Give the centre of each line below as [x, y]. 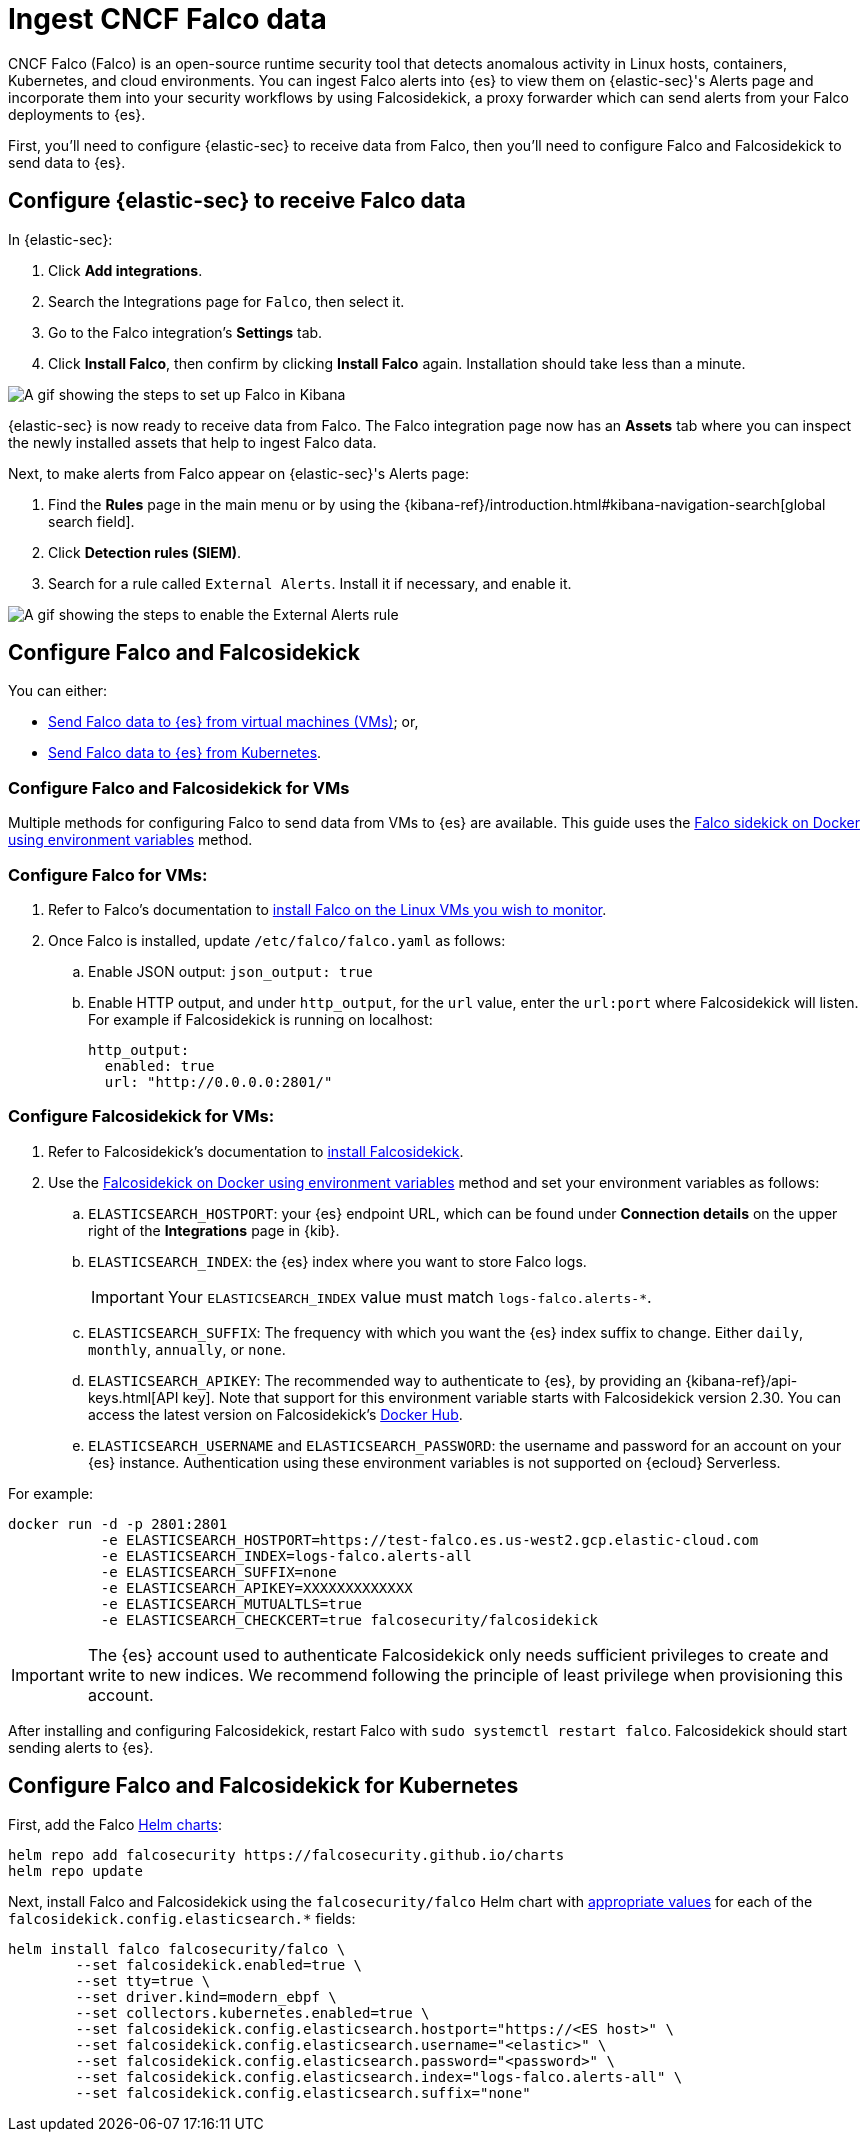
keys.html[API [133, 1397]
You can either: [58, 691]
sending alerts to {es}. [81, 1747]
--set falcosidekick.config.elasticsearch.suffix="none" [303, 2092]
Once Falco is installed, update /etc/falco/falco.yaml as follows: [277, 940]
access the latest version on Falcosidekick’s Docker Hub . [275, 1414]
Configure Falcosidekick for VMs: [141, 1116]
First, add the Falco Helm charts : [115, 1824]
